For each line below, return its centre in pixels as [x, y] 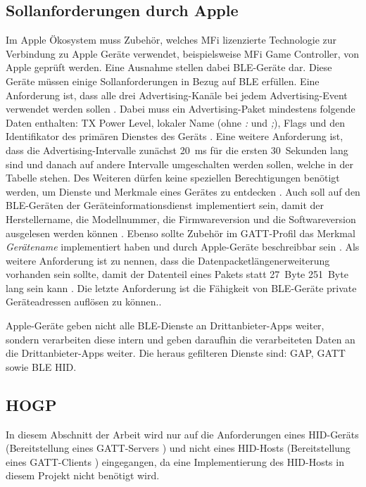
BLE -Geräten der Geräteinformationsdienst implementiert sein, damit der [165, 205]
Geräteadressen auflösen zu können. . [84, 302]
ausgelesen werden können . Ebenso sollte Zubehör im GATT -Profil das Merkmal [181, 233]
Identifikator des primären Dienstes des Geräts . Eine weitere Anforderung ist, [175, 136]
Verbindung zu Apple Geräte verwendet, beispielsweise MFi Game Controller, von [183, 53]
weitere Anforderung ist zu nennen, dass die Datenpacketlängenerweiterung [168, 260]
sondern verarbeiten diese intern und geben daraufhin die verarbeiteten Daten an [181, 339]
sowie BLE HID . [41, 366]
